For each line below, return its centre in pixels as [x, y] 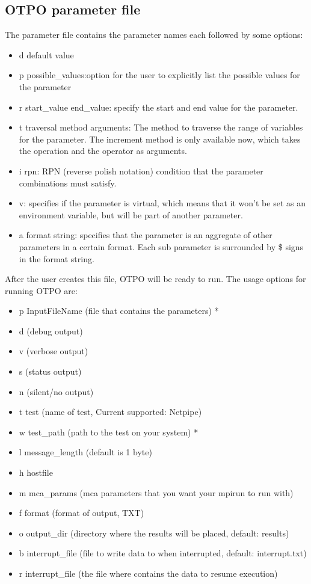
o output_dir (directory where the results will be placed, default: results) [154, 533]
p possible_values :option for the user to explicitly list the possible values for [159, 75]
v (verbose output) [54, 351]
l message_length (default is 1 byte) [85, 452]
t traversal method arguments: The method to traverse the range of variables [161, 127]
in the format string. [57, 258]
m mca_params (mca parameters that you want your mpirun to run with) [156, 492]
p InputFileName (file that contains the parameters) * [119, 311]
